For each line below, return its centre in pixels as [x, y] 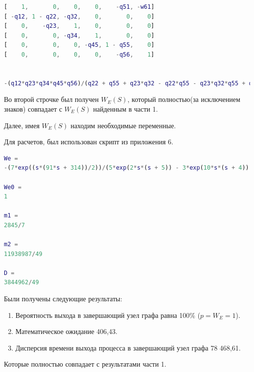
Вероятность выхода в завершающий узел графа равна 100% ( [108, 315]
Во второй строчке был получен [52, 99]
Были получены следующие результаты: [63, 299]
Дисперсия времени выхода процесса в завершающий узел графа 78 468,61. [128, 347]
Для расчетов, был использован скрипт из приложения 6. [89, 142]
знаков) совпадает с [33, 108]
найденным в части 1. [126, 108]
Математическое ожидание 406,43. [66, 331]
